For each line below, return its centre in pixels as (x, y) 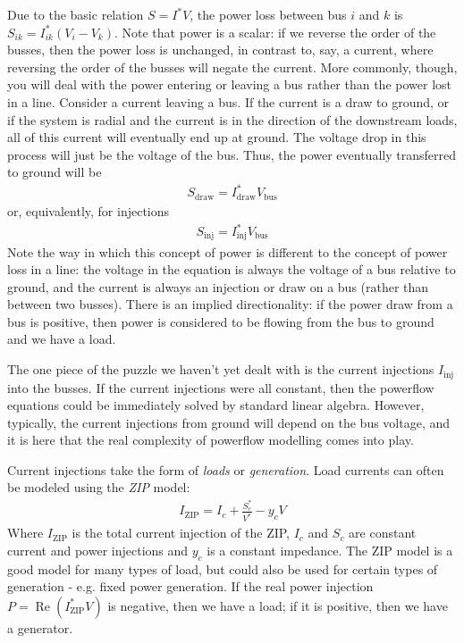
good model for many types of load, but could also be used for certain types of (223, 568)
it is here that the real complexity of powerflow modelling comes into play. (211, 440)
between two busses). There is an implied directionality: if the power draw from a (230, 304)
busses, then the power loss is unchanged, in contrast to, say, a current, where (220, 50)
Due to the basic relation (76, 14)
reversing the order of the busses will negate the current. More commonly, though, (232, 67)
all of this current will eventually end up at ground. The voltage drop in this (217, 137)
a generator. (40, 627)
